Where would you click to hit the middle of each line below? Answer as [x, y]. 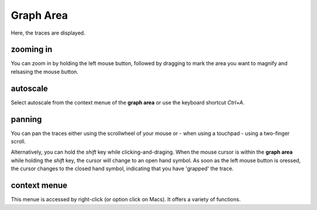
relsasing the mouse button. [45, 72]
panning [26, 119]
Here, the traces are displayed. [48, 33]
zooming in [32, 50]
